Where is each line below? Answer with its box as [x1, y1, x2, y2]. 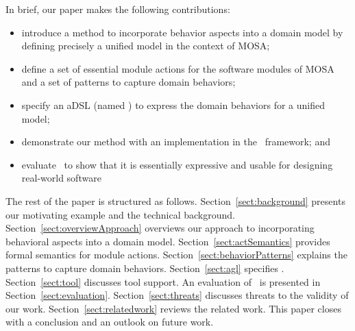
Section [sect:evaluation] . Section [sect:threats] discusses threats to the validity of [5, 288, 349, 302]
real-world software [21, 171, 101, 185]
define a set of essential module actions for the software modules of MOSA [21, 61, 334, 75]
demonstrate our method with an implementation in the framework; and [21, 134, 330, 149]
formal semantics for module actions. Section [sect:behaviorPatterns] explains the [5, 247, 347, 262]
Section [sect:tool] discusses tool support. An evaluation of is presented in [5, 274, 321, 289]
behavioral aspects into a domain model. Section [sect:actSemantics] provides [5, 234, 330, 248]
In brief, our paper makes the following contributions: [5, 2, 230, 16]
